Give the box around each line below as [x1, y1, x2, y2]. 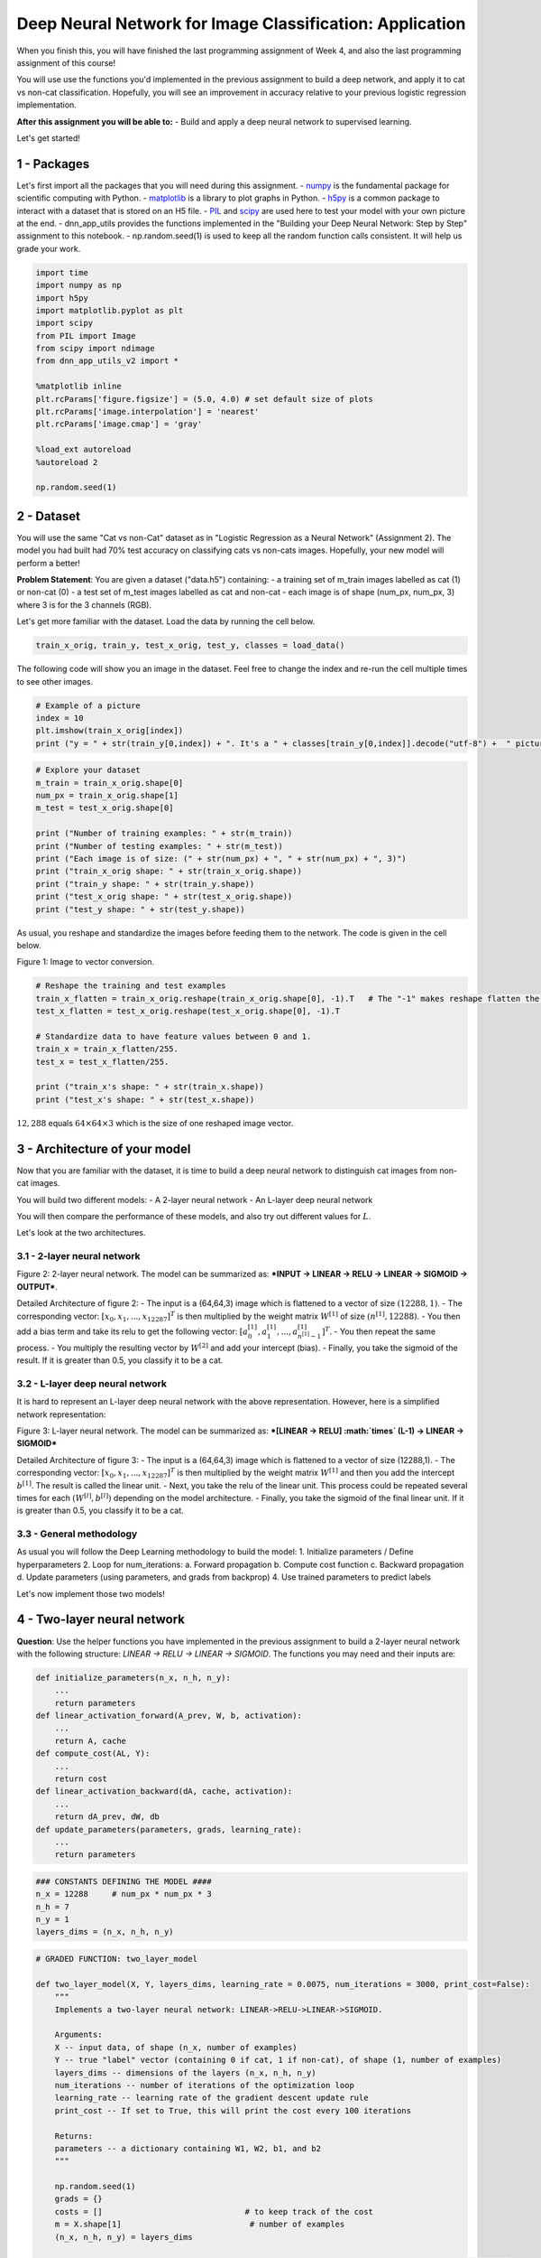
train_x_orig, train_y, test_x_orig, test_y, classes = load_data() [35, 640, 345, 650]
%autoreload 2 [35, 457, 98, 467]
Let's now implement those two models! [16, 1588, 166, 1599]
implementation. [16, 99, 77, 110]
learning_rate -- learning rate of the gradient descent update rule [54, 2093, 369, 2104]
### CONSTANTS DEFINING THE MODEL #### [35, 1876, 212, 1887]
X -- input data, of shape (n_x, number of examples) [54, 2042, 298, 2052]
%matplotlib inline [35, 381, 122, 392]
